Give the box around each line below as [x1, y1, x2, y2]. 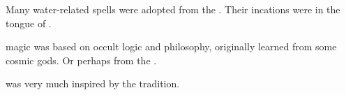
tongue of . [6, 15, 52, 30]
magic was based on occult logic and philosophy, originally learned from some [6, 39, 337, 54]
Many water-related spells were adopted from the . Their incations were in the [6, 2, 340, 16]
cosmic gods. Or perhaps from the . [6, 52, 157, 67]
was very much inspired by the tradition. [6, 76, 180, 91]
